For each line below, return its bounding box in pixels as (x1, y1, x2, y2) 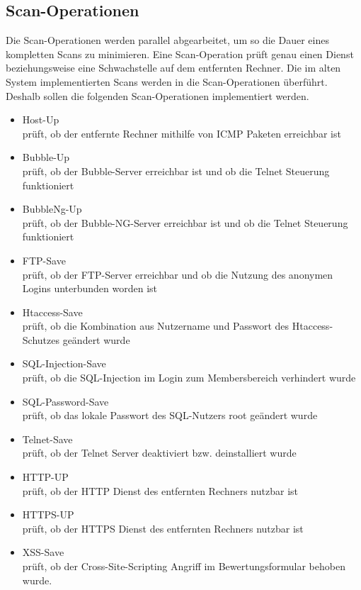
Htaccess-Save (22, 304, 83, 319)
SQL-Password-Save (22, 394, 109, 408)
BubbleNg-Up (22, 201, 82, 216)
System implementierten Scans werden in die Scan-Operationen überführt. (6, 74, 328, 89)
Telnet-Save (22, 431, 73, 446)
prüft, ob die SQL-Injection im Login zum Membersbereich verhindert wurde (22, 370, 356, 385)
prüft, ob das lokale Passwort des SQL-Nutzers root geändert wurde (22, 408, 318, 423)
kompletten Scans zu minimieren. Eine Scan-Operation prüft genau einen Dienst (6, 46, 354, 61)
